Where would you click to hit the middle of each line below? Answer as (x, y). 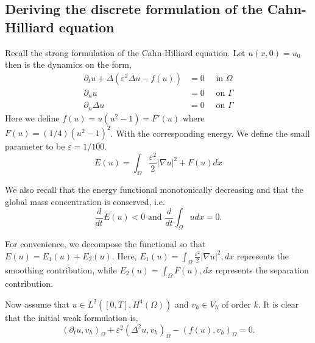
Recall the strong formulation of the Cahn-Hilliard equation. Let (125, 52)
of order (236, 304)
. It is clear (278, 304)
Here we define (32, 117)
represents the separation (262, 269)
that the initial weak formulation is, (72, 317)
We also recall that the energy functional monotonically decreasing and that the (154, 190)
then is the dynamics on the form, (68, 64)
